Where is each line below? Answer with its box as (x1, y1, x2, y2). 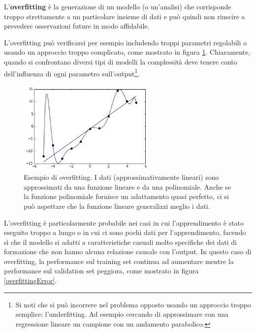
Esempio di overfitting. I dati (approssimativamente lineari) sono (24, 172, 219, 182)
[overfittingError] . (4, 275, 57, 286)
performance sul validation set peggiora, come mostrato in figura (4, 266, 199, 276)
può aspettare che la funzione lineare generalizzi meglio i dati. (24, 200, 210, 211)
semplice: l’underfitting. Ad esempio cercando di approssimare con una (15, 309, 228, 319)
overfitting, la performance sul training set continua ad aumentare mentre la (4, 256, 234, 266)
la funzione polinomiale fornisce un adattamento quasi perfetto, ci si (24, 191, 229, 201)
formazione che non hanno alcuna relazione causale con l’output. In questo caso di (4, 246, 252, 257)
